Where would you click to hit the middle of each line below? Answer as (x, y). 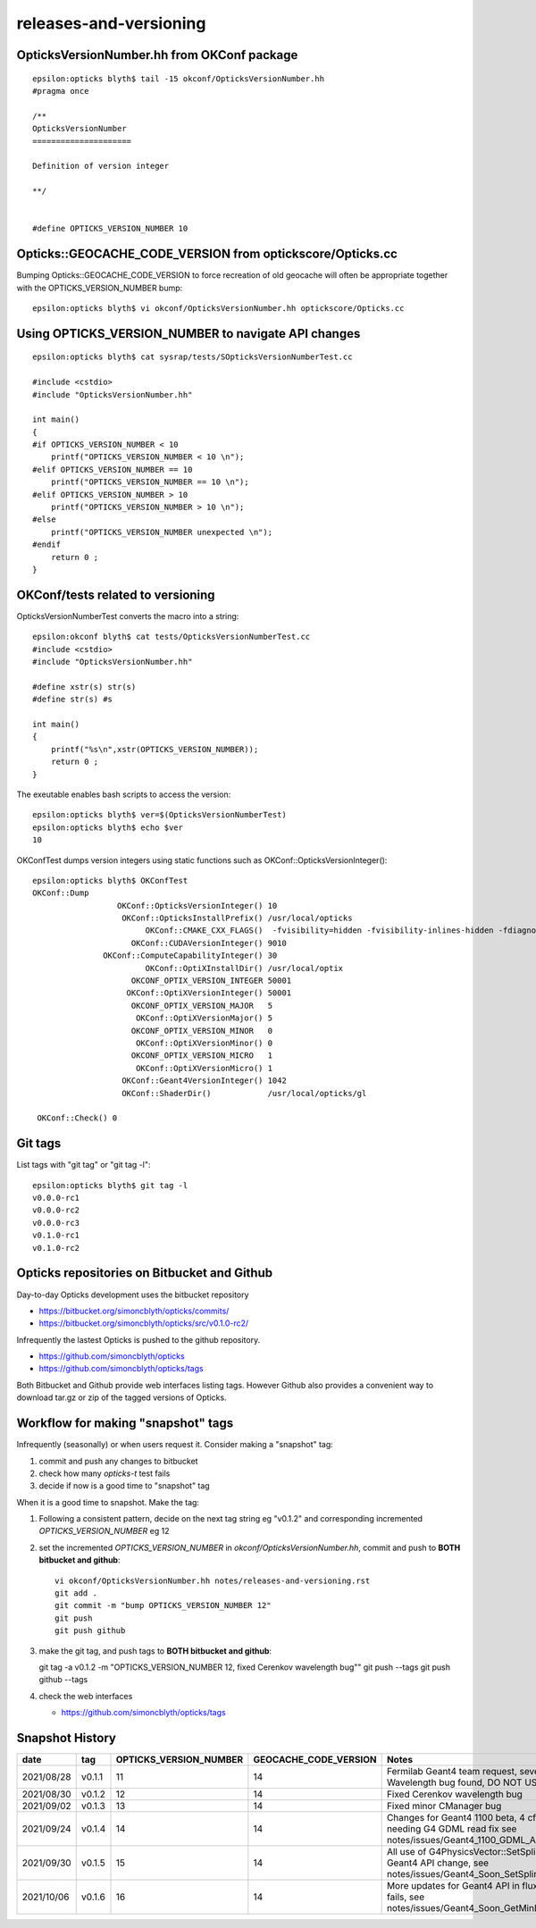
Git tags (39, 1144)
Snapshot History (66, 1738)
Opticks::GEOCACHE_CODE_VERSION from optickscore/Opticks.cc (207, 254)
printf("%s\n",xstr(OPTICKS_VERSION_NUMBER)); (155, 749)
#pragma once (61, 91)
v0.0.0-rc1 (56, 1198)
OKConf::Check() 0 (77, 1118)
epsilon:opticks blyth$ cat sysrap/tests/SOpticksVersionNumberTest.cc (193, 357)
